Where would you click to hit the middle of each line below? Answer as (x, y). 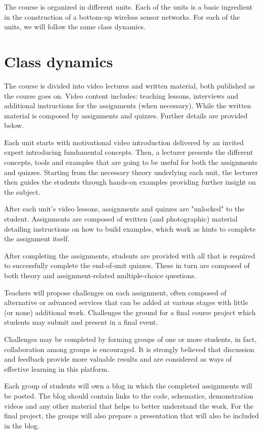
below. (14, 125)
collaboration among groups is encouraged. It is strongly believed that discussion (129, 349)
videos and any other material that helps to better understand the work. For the (129, 405)
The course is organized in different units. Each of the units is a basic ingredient (128, 7)
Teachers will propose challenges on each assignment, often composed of (115, 292)
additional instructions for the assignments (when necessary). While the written (128, 105)
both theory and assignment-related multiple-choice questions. (100, 275)
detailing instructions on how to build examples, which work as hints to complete (130, 228)
